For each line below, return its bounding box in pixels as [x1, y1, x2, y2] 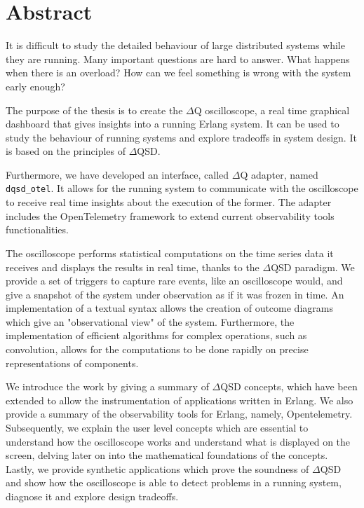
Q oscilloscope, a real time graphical [194, 102, 350, 117]
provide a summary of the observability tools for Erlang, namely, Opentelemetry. [6, 406, 353, 421]
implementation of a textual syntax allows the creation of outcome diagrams [6, 301, 333, 315]
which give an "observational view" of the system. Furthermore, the [6, 314, 295, 329]
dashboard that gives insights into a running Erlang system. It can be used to [6, 116, 339, 131]
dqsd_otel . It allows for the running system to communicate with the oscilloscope [6, 181, 358, 195]
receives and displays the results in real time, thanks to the [6, 259, 259, 274]
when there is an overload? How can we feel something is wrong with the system [6, 65, 351, 80]
